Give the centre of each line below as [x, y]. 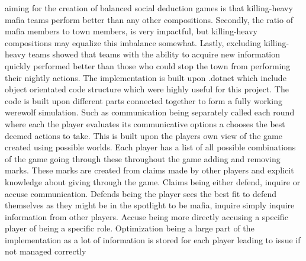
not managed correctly [46, 251]
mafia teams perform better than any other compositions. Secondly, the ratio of [149, 19]
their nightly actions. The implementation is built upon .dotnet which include [146, 77]
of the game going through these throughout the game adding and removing [143, 158]
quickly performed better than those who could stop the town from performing [148, 65]
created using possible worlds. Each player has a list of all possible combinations [150, 147]
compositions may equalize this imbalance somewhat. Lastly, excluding [133, 42]
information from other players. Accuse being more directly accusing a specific [146, 216]
